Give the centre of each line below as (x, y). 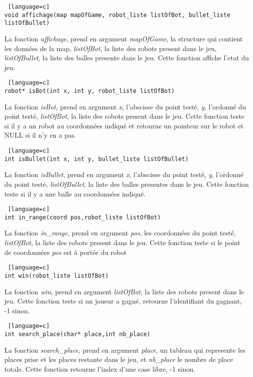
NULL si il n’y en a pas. (40, 135)
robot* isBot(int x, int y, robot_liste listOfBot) (90, 91)
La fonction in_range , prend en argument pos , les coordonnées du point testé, (120, 233)
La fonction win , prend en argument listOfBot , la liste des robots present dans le (124, 291)
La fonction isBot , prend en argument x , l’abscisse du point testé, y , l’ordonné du (125, 106)
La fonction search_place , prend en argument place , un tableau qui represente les (125, 350)
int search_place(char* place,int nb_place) (77, 334)
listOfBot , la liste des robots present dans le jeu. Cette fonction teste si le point (122, 242)
